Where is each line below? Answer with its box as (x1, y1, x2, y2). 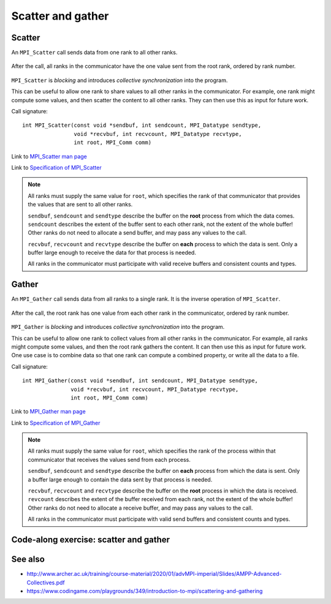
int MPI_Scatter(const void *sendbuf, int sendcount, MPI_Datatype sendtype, (22, 122, 262, 129)
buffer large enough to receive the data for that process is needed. (28, 249, 196, 257)
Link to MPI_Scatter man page (11, 153, 87, 160)
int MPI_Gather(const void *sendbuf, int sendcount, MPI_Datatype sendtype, (22, 377, 259, 384)
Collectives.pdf (26, 579, 66, 586)
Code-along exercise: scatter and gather (11, 535, 170, 545)
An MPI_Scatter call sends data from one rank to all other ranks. (11, 49, 178, 56)
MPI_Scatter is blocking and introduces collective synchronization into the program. (11, 77, 228, 84)
